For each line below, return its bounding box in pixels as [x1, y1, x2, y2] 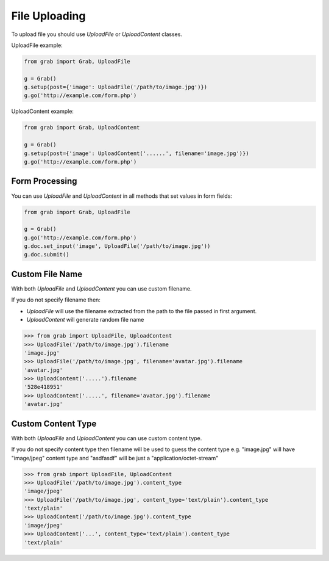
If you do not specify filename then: [11, 296, 101, 303]
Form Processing [11, 176, 77, 186]
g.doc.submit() [24, 251, 69, 258]
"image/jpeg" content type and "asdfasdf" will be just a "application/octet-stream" [11, 454, 219, 461]
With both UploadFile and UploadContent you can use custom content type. [11, 434, 202, 442]
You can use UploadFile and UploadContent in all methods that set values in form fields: [11, 192, 233, 200]
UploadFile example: [11, 42, 63, 49]
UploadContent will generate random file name [26, 316, 144, 324]
